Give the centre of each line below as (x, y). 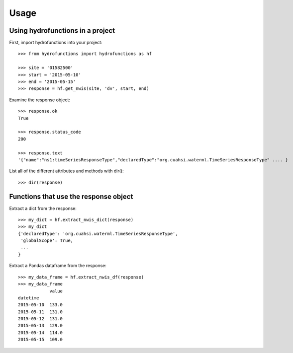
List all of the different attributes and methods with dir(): (66, 171)
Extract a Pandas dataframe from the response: (58, 266)
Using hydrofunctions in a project (62, 31)
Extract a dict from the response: (43, 208)
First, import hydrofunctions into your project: (56, 43)
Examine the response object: (40, 100)
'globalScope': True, (47, 241)
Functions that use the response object (71, 196)
